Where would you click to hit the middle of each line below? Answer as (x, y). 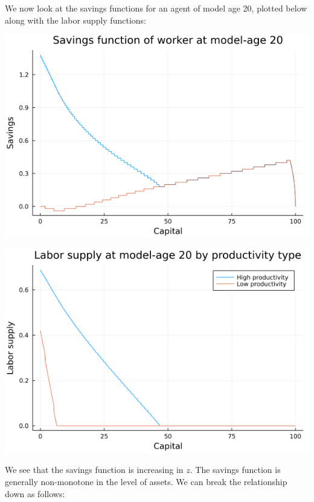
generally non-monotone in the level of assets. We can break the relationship (146, 481)
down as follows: (35, 493)
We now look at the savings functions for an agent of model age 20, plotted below (156, 8)
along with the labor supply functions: (75, 20)
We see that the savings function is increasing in (94, 470)
